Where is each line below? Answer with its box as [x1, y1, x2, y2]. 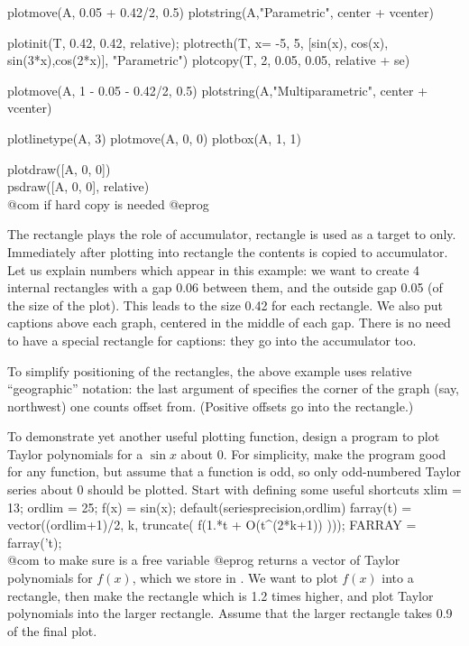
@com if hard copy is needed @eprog [7, 194, 209, 213]
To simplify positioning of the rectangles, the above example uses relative [7, 361, 412, 380]
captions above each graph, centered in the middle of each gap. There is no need [7, 313, 451, 332]
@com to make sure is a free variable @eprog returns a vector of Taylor [7, 550, 400, 569]
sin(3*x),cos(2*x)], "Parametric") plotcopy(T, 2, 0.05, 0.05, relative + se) [7, 51, 410, 69]
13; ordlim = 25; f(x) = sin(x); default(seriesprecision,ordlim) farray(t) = [7, 497, 412, 516]
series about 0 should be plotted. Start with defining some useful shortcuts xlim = [7, 480, 462, 499]
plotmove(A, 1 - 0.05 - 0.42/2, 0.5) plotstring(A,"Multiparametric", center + [7, 80, 428, 99]
